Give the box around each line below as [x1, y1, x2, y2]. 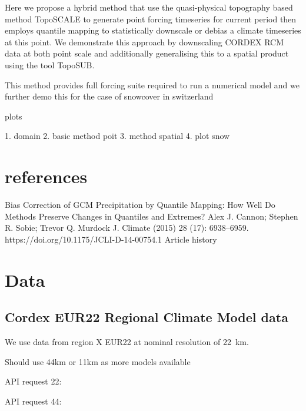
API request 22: [5, 375, 62, 387]
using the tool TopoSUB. [5, 58, 95, 71]
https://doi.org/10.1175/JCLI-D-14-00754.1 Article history [5, 233, 217, 245]
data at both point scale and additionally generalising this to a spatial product [5, 47, 289, 59]
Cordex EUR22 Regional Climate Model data [5, 308, 288, 326]
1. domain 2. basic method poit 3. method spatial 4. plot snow [5, 130, 230, 142]
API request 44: [5, 395, 62, 407]
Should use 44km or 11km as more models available [5, 355, 191, 367]
